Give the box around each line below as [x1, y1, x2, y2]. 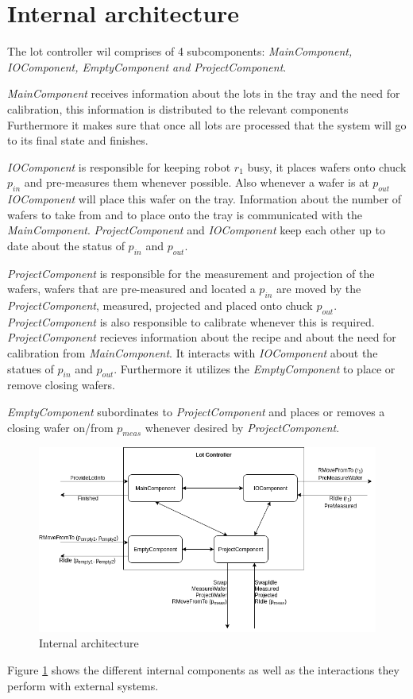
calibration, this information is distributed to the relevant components [7, 100, 349, 117]
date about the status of [7, 237, 125, 253]
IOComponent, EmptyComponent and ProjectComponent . [7, 58, 287, 75]
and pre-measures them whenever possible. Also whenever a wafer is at [24, 174, 369, 191]
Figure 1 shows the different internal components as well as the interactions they [7, 662, 399, 678]
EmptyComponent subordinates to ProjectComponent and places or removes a [7, 404, 385, 420]
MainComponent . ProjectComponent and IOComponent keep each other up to [7, 222, 385, 238]
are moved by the [276, 280, 361, 297]
